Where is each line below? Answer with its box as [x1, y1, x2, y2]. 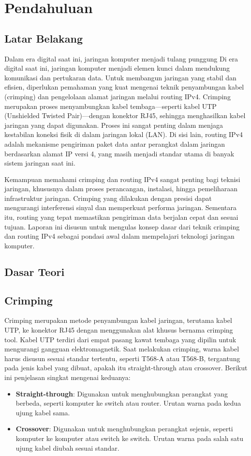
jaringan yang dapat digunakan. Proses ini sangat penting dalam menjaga [4, 120, 223, 130]
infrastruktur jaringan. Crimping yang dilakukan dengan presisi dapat [4, 193, 212, 203]
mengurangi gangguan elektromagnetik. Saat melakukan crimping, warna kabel [4, 344, 239, 354]
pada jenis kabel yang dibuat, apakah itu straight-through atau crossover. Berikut [4, 363, 248, 373]
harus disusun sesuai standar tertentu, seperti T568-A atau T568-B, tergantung [4, 353, 240, 363]
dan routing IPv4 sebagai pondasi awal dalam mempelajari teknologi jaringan [4, 231, 235, 241]
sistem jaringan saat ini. [4, 158, 75, 168]
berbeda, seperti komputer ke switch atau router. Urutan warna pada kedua [15, 398, 241, 408]
